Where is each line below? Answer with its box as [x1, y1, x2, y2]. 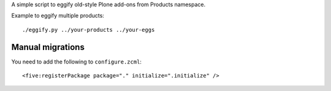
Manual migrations [11, 42, 85, 52]
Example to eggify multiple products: [11, 12, 104, 20]
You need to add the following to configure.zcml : [11, 58, 142, 65]
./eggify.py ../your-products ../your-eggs [22, 26, 155, 33]
